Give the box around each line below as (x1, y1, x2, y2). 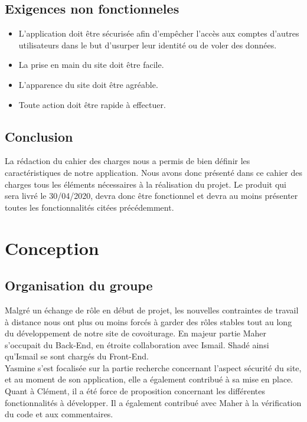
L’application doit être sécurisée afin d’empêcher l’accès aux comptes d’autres (18, 27, 299, 40)
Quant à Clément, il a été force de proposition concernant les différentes (5, 385, 265, 397)
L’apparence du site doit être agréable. (18, 78, 158, 90)
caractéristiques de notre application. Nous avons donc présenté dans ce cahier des (5, 166, 302, 178)
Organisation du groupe (5, 276, 153, 295)
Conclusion (5, 127, 73, 145)
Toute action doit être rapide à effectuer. (18, 98, 166, 110)
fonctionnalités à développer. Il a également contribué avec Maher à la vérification (5, 396, 302, 408)
